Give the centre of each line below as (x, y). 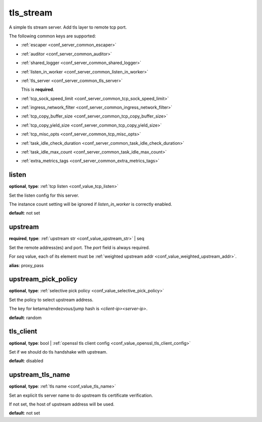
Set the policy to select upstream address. (51, 300)
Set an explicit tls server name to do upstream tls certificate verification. (81, 395)
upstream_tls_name (40, 375)
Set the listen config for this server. (44, 195)
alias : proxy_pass (26, 265)
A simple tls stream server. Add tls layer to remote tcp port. (68, 27)
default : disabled (26, 361)
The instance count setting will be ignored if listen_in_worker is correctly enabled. (90, 204)
